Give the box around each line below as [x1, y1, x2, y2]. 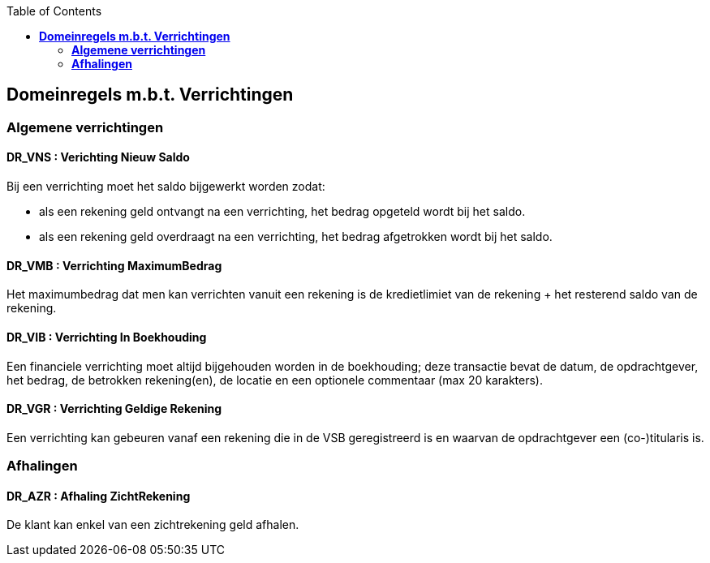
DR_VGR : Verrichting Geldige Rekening [6, 402, 222, 416]
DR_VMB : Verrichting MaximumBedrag [6, 258, 222, 273]
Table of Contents [6, 4, 102, 18]
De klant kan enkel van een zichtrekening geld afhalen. [6, 518, 299, 532]
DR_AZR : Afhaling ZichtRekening [6, 488, 191, 503]
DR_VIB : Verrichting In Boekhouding [6, 329, 207, 344]
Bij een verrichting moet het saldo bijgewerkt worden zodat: [6, 179, 325, 194]
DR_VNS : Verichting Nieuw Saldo [6, 150, 190, 165]
